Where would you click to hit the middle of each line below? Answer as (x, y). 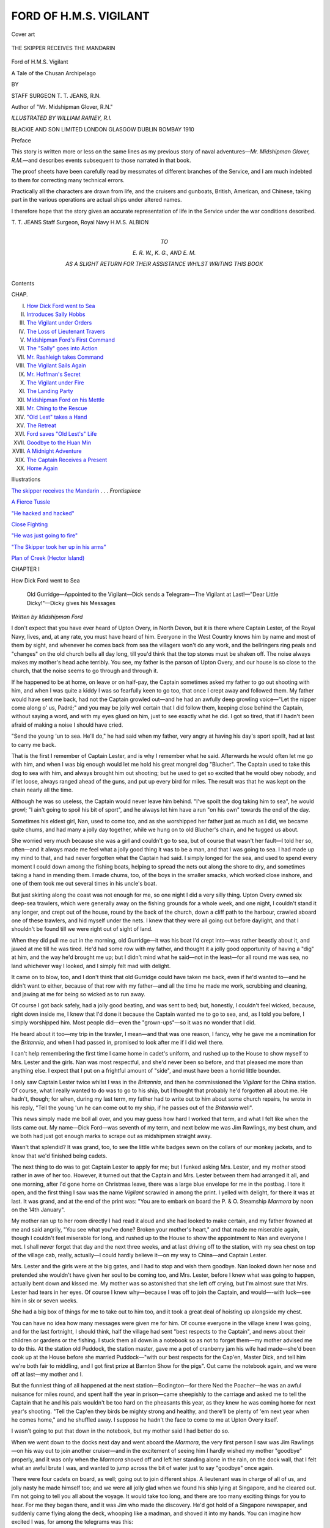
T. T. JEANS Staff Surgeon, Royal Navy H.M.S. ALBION (80, 222)
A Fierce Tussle (31, 502)
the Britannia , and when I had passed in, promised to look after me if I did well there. (118, 1042)
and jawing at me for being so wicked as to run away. (79, 994)
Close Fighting (30, 524)
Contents (23, 283)
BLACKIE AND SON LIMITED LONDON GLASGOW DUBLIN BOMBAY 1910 (103, 129)
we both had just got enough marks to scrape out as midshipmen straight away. (112, 1136)
